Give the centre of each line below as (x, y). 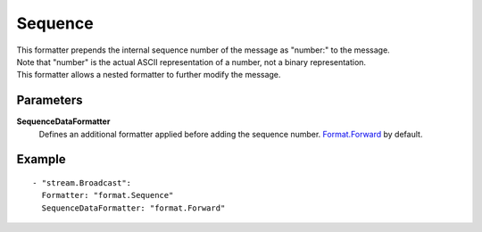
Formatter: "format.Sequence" (108, 195)
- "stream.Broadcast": (82, 183)
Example (41, 159)
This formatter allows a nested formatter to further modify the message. (149, 75)
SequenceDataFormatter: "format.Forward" (133, 208)
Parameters (50, 100)
